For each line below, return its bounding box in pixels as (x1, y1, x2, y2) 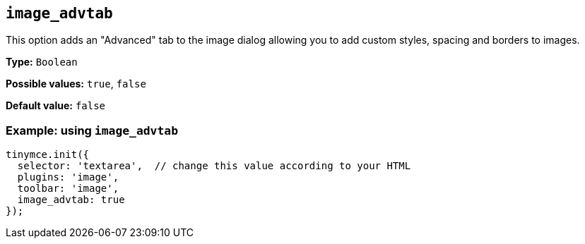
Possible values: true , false (6, 78, 146, 90)
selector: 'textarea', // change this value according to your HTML (17, 160, 411, 172)
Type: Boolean (6, 56, 78, 68)
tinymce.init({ (6, 149, 90, 161)
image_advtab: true (17, 194, 125, 206)
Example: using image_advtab (6, 123, 179, 138)
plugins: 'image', (17, 171, 119, 183)
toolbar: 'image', (17, 183, 119, 195)
